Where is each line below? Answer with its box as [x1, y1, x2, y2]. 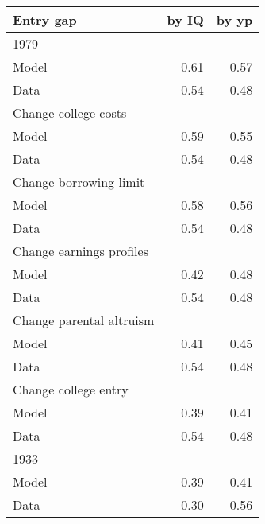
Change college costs [13, 103, 127, 122]
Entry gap [13, 10, 77, 29]
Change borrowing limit [13, 173, 145, 191]
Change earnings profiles [13, 242, 148, 260]
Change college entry [13, 380, 129, 398]
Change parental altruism [13, 311, 155, 329]
